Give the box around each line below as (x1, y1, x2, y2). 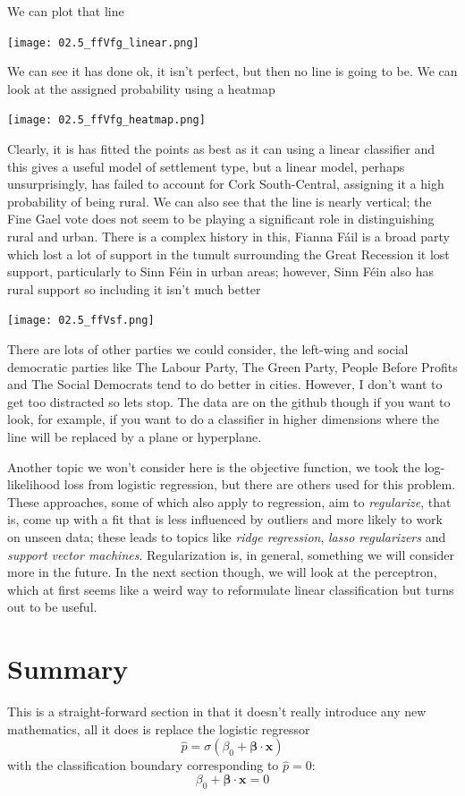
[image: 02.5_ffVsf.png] (7, 314, 155, 327)
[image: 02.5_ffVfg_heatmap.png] (7, 114, 206, 127)
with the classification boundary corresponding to (7, 756, 279, 775)
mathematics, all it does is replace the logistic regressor (7, 719, 310, 738)
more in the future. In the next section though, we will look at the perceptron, (7, 563, 437, 581)
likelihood (7, 475, 61, 494)
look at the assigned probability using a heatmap (7, 79, 275, 97)
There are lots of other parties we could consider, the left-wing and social (7, 340, 409, 359)
